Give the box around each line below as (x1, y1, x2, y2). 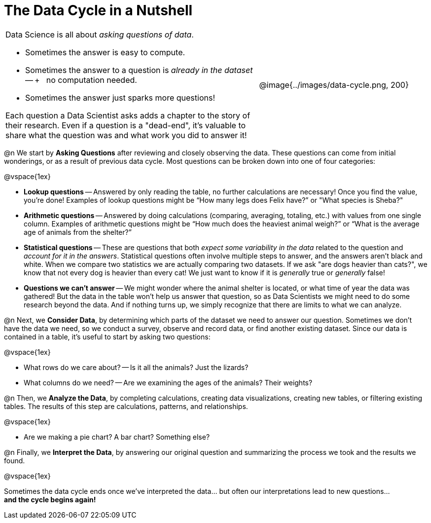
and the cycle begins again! (4, 495, 96, 504)
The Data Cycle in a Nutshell (4, 2, 193, 19)
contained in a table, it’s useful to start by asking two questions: (4, 332, 211, 341)
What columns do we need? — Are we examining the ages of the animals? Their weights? (24, 378, 313, 387)
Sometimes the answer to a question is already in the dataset (25, 65, 253, 75)
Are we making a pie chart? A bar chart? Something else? (24, 432, 210, 441)
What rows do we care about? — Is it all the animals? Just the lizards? (24, 363, 249, 372)
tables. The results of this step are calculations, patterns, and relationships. (4, 402, 248, 411)
